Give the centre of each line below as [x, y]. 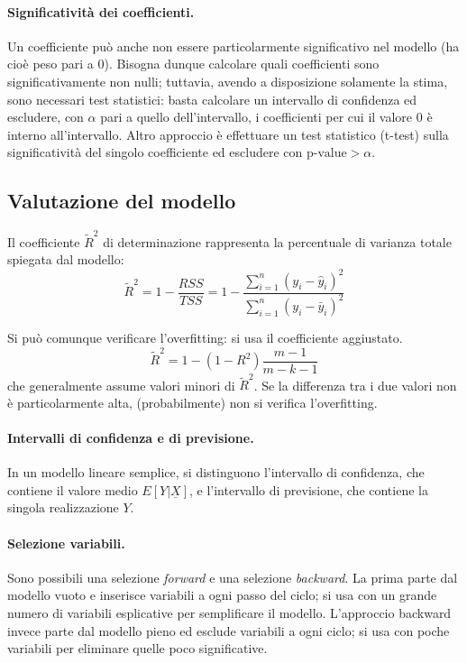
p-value [326, 154]
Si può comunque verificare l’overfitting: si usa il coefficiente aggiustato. [205, 337]
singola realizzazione [63, 507]
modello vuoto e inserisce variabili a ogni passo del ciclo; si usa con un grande [222, 595]
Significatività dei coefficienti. [101, 11]
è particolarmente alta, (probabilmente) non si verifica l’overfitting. [192, 402]
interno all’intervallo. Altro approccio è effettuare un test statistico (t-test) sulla [228, 134]
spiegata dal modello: [66, 259]
